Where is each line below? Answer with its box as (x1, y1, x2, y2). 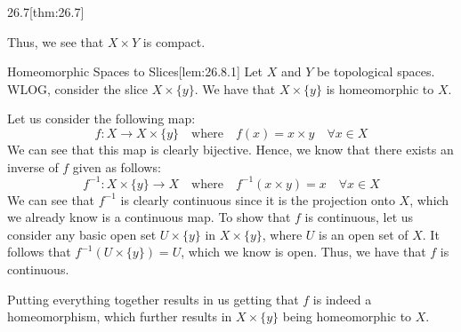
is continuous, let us (304, 208, 414, 226)
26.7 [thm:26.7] (7, 3, 85, 20)
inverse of (7, 157, 59, 176)
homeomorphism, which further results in (7, 307, 232, 326)
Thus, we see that (7, 32, 104, 51)
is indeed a (312, 289, 372, 308)
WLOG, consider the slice (7, 79, 148, 98)
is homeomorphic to (326, 79, 434, 98)
